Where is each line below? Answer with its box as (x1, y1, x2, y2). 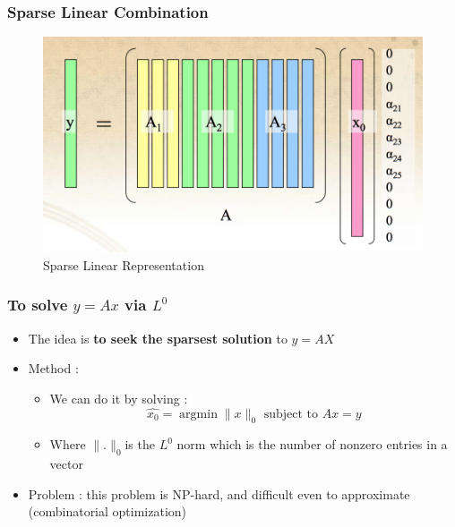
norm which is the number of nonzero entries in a (176, 435, 448, 454)
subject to (263, 407, 319, 421)
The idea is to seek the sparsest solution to (28, 328, 288, 347)
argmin (179, 407, 218, 421)
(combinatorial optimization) (28, 502, 187, 521)
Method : (28, 359, 79, 378)
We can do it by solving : (49, 388, 188, 407)
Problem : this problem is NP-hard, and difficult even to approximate (28, 484, 410, 503)
